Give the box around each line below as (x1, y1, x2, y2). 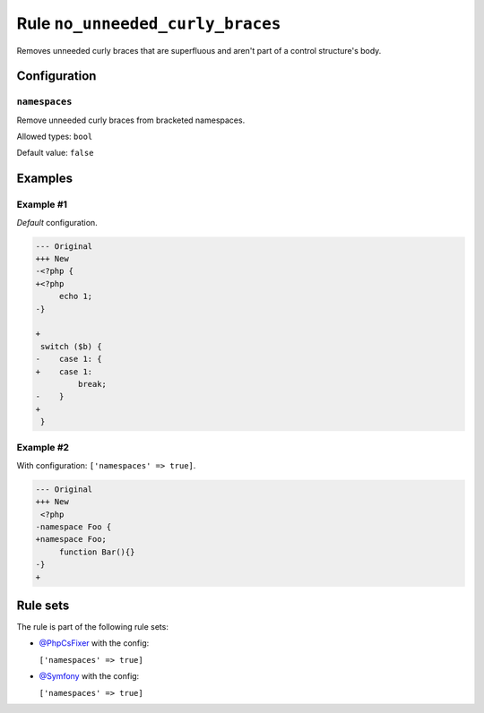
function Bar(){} (58, 546, 135, 557)
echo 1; (58, 291, 93, 302)
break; (77, 379, 108, 389)
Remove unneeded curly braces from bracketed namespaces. (16, 115, 246, 125)
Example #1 (16, 198, 67, 210)
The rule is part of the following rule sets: (16, 622, 169, 632)
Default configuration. (16, 217, 98, 228)
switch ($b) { (40, 341, 102, 351)
